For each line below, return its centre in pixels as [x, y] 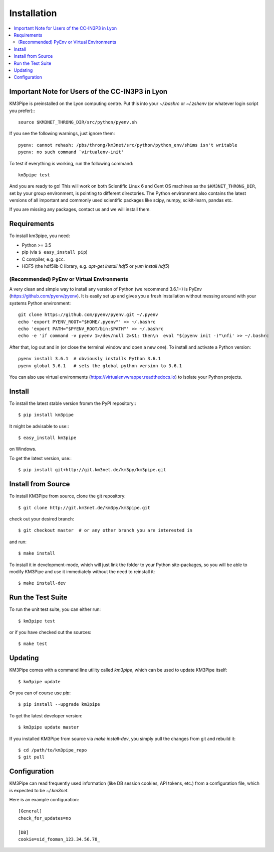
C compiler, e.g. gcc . [43, 259]
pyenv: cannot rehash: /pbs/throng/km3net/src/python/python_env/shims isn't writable [128, 145]
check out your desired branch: [42, 519]
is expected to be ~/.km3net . [39, 790]
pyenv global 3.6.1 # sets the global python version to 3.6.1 [100, 366]
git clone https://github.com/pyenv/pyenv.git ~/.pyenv [88, 315]
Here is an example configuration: [44, 800]
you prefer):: [22, 111]
